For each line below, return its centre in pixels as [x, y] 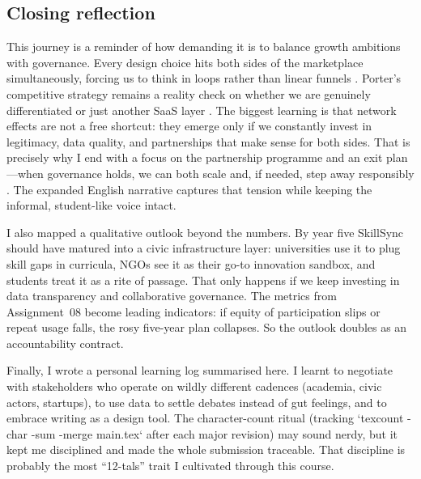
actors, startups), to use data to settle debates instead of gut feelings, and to [197, 402]
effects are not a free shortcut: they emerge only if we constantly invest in [189, 126]
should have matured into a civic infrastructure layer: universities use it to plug [204, 248]
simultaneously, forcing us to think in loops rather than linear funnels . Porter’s [204, 78]
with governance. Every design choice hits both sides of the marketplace [185, 62]
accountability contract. [65, 343]
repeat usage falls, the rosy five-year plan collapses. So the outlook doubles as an [207, 327]
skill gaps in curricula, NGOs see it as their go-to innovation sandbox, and [191, 263]
